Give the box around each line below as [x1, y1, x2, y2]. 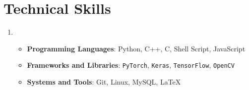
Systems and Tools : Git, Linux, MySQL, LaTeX [27, 76, 181, 87]
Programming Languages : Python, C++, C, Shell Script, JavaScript [27, 43, 246, 53]
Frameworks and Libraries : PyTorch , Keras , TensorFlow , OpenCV [27, 60, 235, 70]
